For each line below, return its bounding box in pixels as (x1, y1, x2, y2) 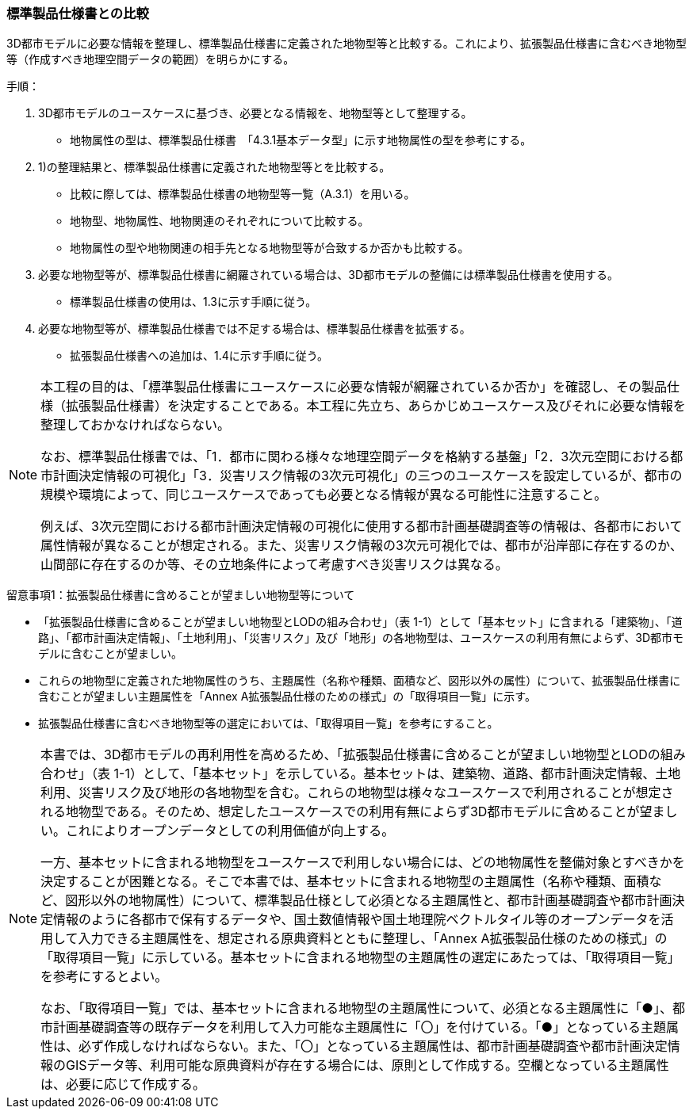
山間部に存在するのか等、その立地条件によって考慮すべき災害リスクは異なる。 (40, 556, 508, 573)
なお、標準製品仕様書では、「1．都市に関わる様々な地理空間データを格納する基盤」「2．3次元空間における (40, 449, 671, 465)
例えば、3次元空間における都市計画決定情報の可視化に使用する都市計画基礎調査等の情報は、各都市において (40, 518, 683, 535)
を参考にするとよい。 (40, 968, 168, 985)
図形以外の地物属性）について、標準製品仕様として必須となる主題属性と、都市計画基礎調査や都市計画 (65, 892, 672, 909)
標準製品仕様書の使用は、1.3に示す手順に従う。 (70, 295, 317, 309)
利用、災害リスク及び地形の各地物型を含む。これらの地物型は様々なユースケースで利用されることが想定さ (40, 785, 674, 801)
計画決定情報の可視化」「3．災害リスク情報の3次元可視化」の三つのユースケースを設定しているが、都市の (53, 468, 683, 484)
